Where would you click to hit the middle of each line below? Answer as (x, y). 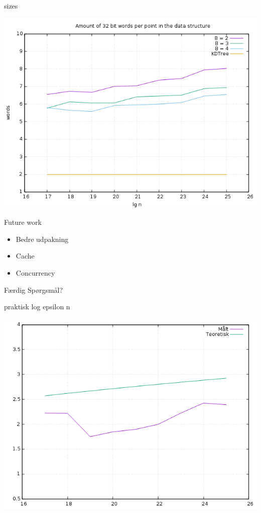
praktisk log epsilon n (37, 307)
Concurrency (35, 272)
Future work (23, 222)
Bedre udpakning (42, 239)
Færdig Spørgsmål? (34, 289)
